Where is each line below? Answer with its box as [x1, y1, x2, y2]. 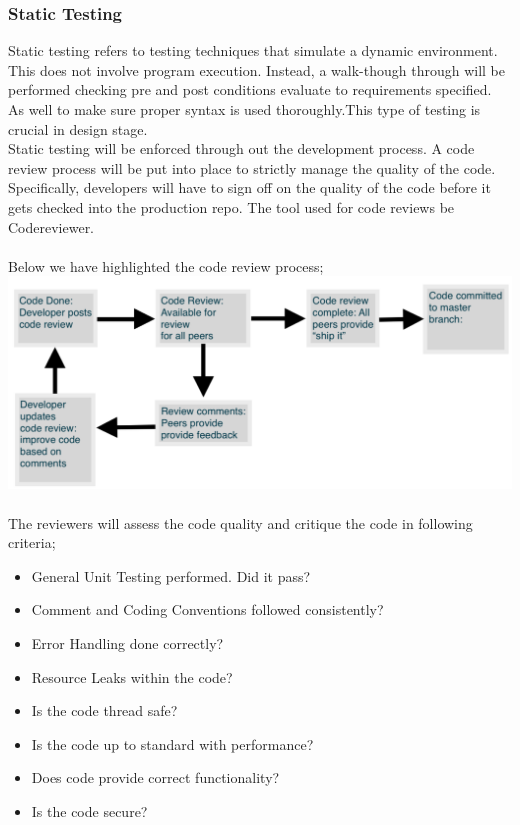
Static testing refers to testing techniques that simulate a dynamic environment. [8, 40, 498, 61]
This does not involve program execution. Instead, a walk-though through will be [8, 59, 505, 80]
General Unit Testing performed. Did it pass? [31, 565, 311, 586]
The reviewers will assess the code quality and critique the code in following [8, 512, 473, 533]
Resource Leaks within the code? [31, 666, 233, 687]
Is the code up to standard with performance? [31, 733, 314, 754]
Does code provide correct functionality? [31, 767, 280, 788]
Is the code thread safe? [31, 700, 178, 721]
